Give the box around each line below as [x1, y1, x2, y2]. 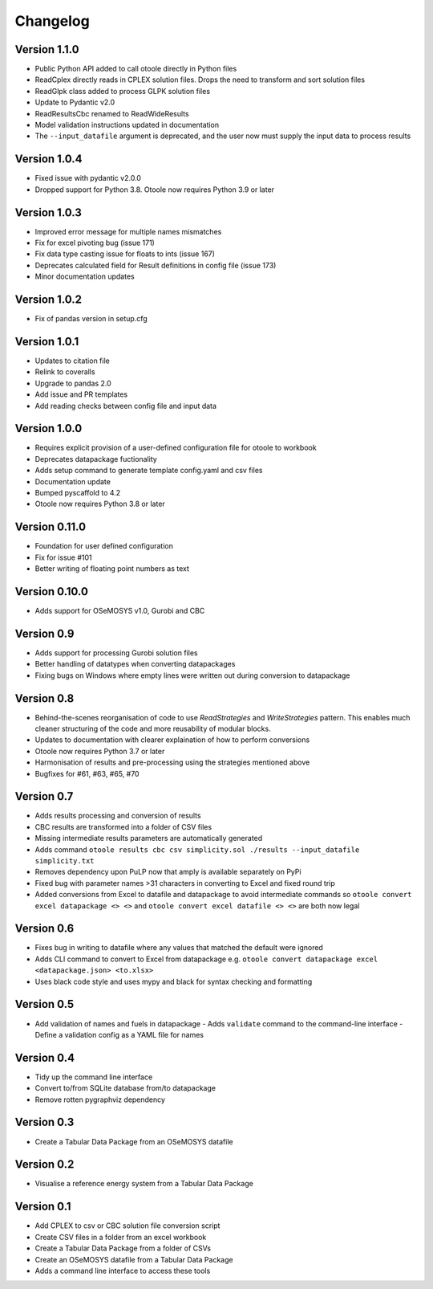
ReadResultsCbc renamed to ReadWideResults [34, 108, 189, 118]
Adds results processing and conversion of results [34, 811, 201, 821]
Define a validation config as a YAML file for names [34, 1030, 204, 1039]
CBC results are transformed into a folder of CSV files [34, 822, 212, 831]
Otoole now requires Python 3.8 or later [34, 499, 166, 509]
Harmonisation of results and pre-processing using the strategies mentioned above [34, 757, 310, 767]
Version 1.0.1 [14, 334, 79, 349]
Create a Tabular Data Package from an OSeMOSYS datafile [34, 1136, 233, 1146]
